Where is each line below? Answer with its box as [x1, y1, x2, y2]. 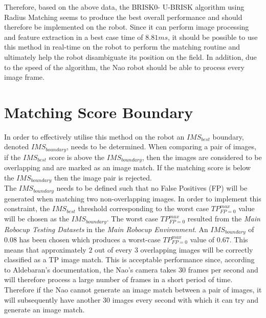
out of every [95, 244, 132, 255]
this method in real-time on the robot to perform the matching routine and [4, 41, 240, 52]
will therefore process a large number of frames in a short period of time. [4, 274, 233, 285]
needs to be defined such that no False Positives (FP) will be [56, 183, 248, 193]
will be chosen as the [4, 213, 69, 224]
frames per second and [188, 264, 258, 275]
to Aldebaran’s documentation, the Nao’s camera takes [4, 264, 176, 275]
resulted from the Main [187, 213, 260, 224]
